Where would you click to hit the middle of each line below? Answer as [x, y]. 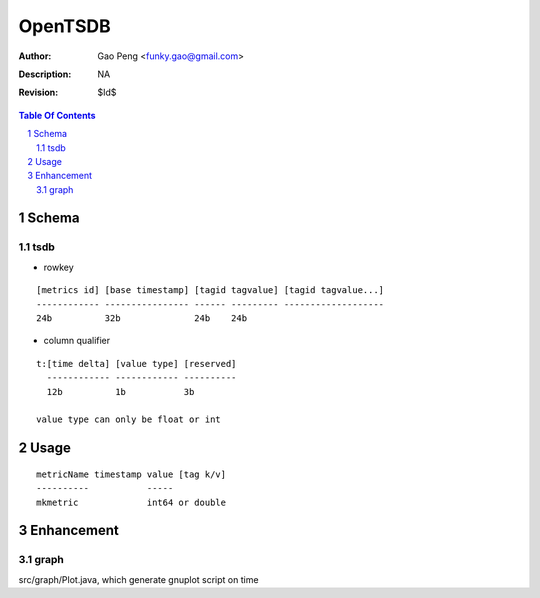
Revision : [38, 92]
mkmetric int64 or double [131, 502]
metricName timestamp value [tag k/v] [131, 474]
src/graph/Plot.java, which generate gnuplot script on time [138, 579]
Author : [35, 56]
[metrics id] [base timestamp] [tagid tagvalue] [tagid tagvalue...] [210, 290]
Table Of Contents [57, 115]
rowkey [58, 267]
